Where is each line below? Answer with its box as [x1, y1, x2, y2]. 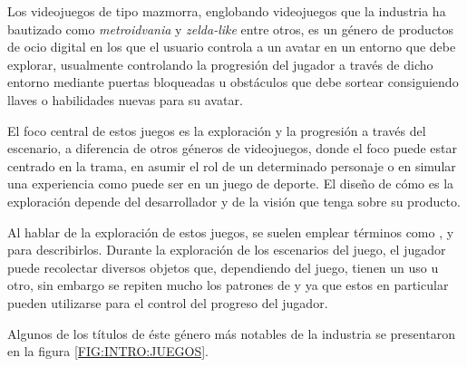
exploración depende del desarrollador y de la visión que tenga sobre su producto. [7, 191, 461, 210]
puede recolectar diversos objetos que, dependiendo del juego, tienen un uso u [7, 257, 439, 276]
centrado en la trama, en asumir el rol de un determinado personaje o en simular [7, 156, 456, 175]
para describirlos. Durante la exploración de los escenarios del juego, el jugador [7, 240, 446, 259]
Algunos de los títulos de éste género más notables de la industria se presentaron [7, 324, 455, 343]
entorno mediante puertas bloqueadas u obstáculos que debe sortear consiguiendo [7, 72, 459, 92]
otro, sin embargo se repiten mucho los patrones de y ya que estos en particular [7, 275, 449, 295]
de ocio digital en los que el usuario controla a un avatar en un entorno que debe [7, 37, 456, 56]
